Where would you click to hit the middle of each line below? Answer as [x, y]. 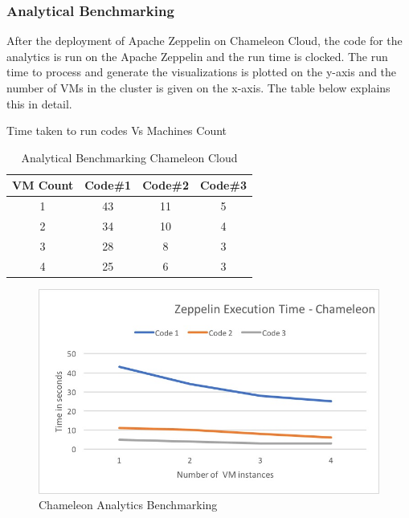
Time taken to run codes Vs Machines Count [117, 131]
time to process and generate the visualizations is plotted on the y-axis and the [202, 72]
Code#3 [223, 185]
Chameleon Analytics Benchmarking [128, 505]
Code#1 [108, 185]
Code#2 [166, 185]
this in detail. [39, 103]
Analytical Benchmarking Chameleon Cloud [129, 157]
